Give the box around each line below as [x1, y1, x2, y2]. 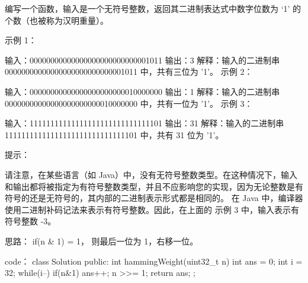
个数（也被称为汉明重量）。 [5, 14, 108, 26]
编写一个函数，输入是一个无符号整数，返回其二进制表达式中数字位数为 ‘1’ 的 [5, 2, 301, 14]
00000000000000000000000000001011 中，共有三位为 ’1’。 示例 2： [5, 65, 253, 78]
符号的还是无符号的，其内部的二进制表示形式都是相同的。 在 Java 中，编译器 [5, 192, 303, 204]
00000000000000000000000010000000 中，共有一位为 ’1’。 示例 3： [5, 97, 253, 109]
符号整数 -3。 [5, 215, 56, 227]
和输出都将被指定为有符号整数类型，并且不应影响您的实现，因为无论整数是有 [5, 180, 303, 192]
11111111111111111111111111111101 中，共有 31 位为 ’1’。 [5, 128, 224, 141]
